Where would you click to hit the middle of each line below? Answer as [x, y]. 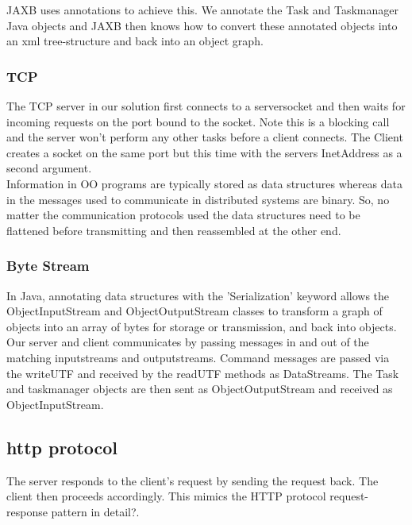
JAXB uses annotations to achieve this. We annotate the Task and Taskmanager [202, 10]
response [27, 511]
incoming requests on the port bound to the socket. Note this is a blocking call [198, 121]
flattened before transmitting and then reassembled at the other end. [174, 230]
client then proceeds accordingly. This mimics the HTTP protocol [166, 496]
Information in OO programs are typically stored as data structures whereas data [204, 183]
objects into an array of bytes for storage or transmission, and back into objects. [202, 326]
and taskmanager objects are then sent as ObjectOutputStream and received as [200, 389]
